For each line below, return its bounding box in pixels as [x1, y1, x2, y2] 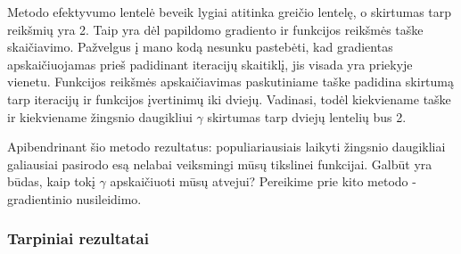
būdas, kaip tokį [7, 172, 95, 191]
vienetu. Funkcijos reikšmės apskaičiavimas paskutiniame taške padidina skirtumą [7, 72, 455, 91]
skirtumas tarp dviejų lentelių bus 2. [207, 107, 407, 126]
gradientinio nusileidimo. [7, 189, 142, 208]
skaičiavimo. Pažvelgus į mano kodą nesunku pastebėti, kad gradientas [7, 37, 393, 56]
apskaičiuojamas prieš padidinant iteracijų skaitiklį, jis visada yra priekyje [7, 54, 413, 73]
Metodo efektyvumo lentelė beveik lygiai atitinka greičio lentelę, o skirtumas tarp [7, 3, 452, 20]
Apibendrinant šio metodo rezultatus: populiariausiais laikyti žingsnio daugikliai [7, 137, 446, 156]
